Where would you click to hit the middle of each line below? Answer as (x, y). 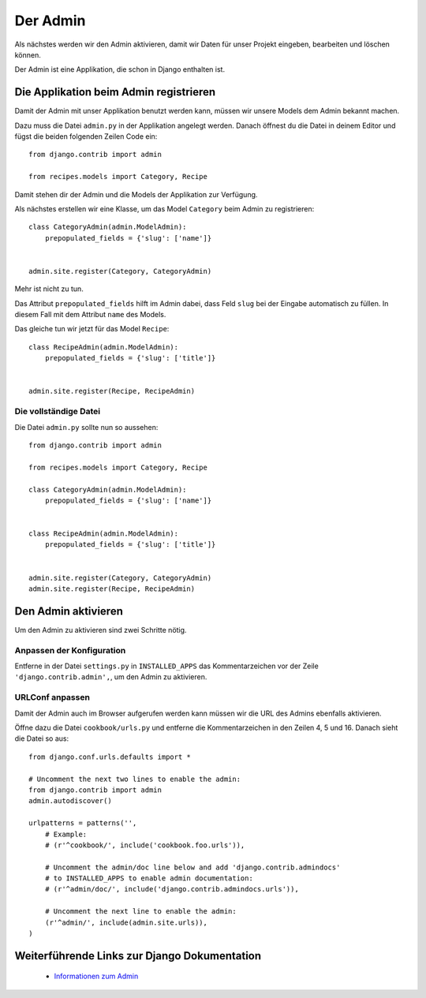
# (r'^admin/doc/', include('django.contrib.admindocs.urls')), (172, 889)
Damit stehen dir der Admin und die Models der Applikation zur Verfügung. (136, 194)
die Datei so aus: (42, 738)
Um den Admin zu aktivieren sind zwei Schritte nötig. (101, 630)
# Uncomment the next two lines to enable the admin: (135, 779)
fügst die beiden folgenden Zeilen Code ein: (86, 136)
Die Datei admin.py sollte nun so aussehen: (86, 427)
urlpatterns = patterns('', (83, 823)
